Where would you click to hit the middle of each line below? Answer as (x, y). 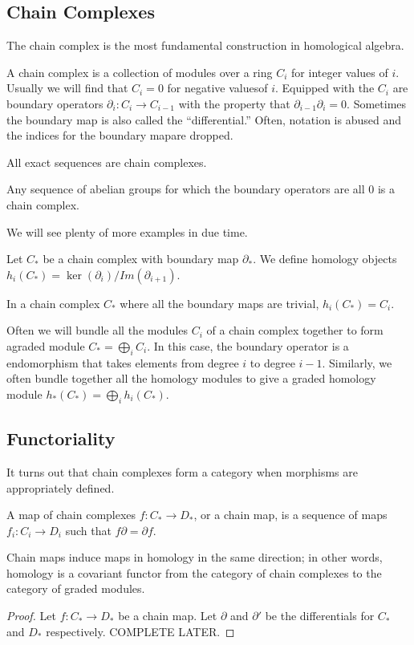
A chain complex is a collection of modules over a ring (140, 72)
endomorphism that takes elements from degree (123, 362)
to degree (272, 362)
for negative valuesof (217, 88)
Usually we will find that (67, 88)
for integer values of (340, 72)
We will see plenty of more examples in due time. (127, 231)
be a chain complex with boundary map (141, 259)
